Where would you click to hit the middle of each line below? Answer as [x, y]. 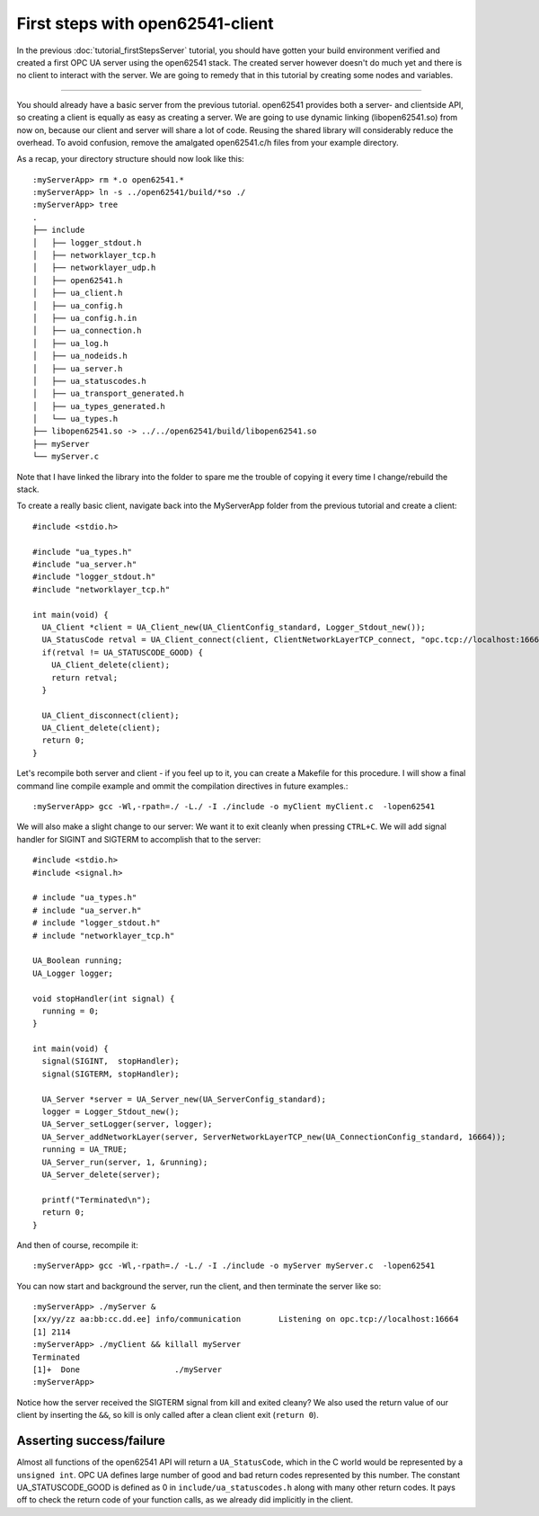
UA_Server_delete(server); [101, 1174]
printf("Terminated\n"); [97, 1199]
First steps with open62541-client [145, 23]
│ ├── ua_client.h [78, 293]
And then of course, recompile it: [77, 1244]
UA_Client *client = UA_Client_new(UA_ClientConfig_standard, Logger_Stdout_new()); [234, 627]
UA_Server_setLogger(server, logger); [127, 1124]
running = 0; [71, 1011]
